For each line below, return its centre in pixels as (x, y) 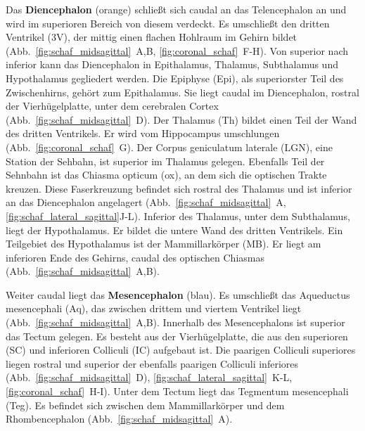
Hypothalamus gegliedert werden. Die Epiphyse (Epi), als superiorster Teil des (175, 78)
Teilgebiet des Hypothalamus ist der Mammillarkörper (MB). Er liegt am (164, 244)
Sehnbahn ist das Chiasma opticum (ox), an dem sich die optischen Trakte (166, 175)
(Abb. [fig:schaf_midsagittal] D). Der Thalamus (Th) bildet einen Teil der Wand (181, 119)
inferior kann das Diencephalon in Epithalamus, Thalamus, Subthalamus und (172, 64)
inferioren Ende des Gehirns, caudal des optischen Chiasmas (135, 257)
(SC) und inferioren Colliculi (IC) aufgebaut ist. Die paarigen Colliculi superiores (181, 350)
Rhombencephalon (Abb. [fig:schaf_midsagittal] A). (119, 419)
